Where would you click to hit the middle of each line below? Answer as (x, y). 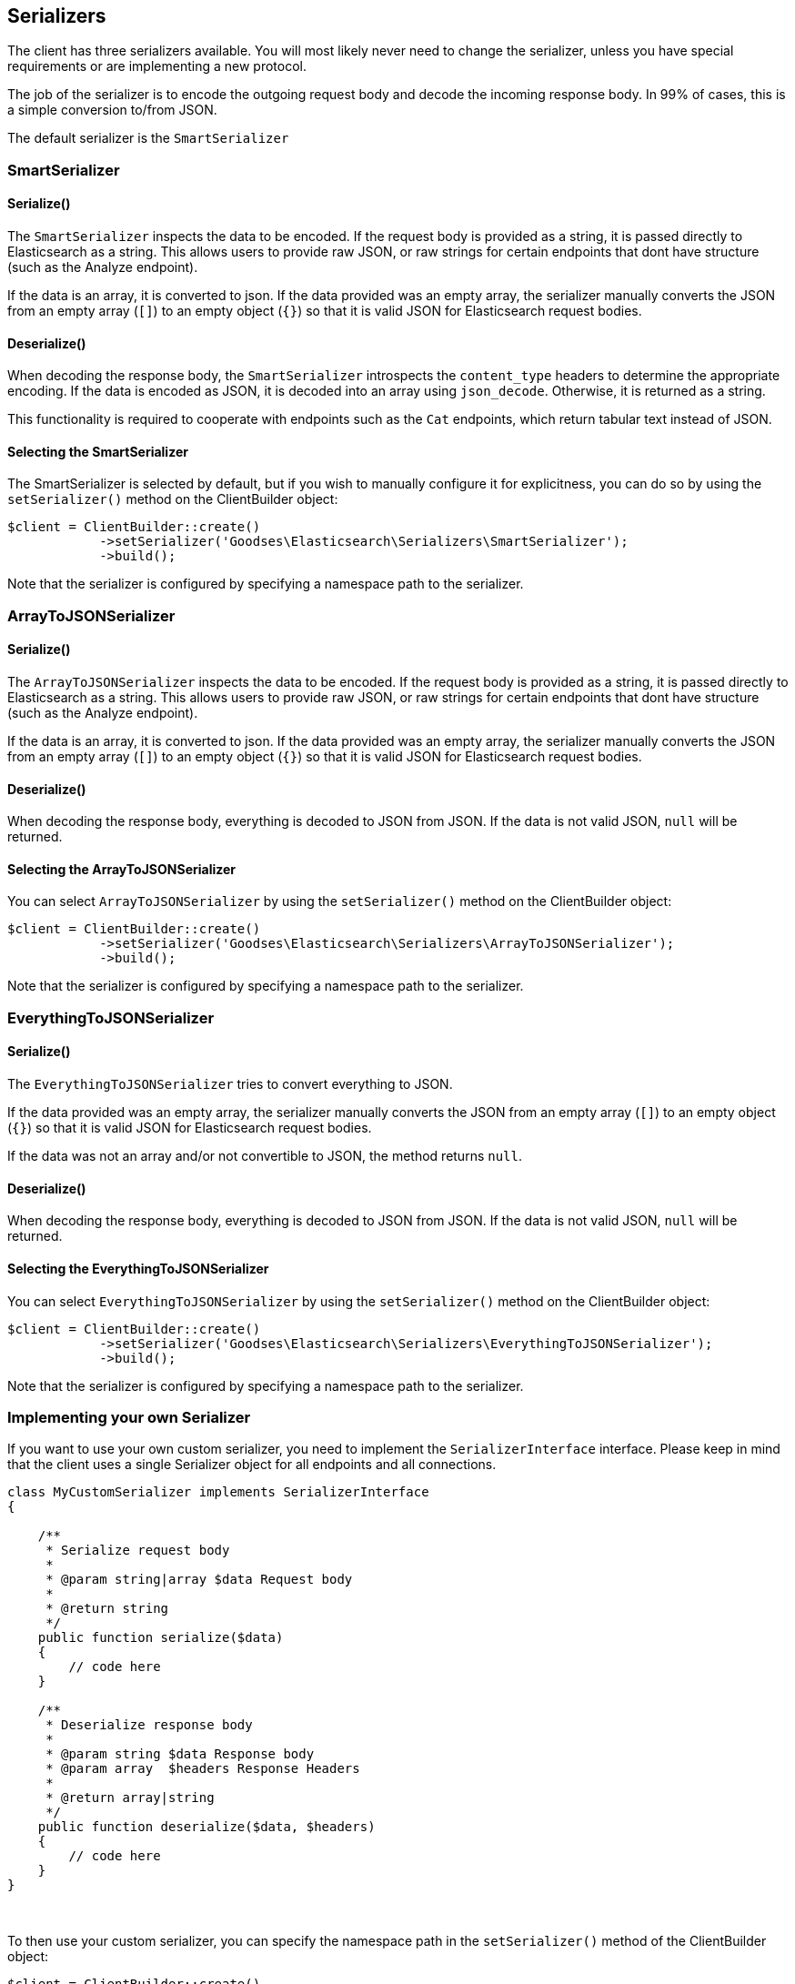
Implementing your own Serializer (129, 1417)
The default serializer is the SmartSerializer (148, 138)
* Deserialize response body (149, 1725)
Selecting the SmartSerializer (98, 451)
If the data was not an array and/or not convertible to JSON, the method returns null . (265, 1156)
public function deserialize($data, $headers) (206, 1827)
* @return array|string (130, 1798)
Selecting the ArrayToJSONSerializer (122, 869)
